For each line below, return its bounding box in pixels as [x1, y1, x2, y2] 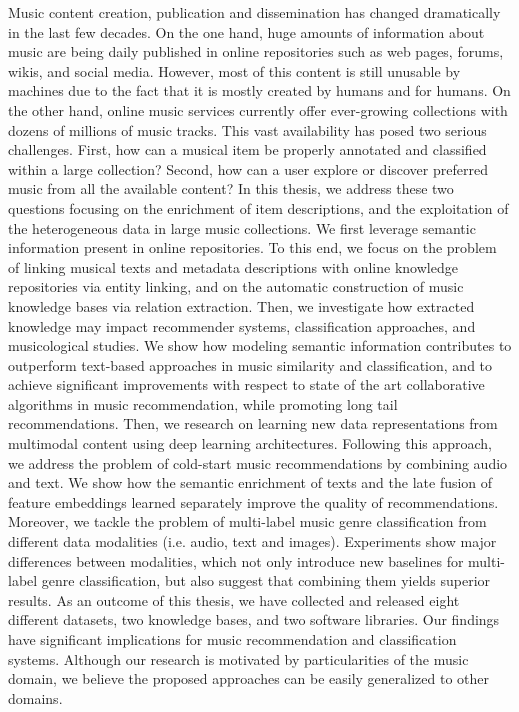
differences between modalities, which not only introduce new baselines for [8, 550, 464, 571]
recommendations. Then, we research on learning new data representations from [8, 413, 498, 434]
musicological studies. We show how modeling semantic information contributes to [8, 335, 512, 356]
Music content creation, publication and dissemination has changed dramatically [8, 2, 501, 22]
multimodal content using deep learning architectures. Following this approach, [8, 433, 493, 454]
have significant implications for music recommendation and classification [8, 629, 457, 649]
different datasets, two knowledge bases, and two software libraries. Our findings [8, 609, 500, 630]
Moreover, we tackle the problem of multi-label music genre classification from [8, 511, 487, 532]
